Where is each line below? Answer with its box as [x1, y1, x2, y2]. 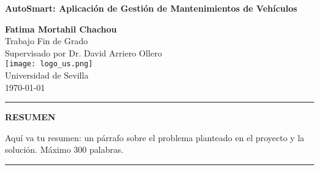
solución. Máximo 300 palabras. [5, 143, 124, 156]
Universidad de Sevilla [5, 69, 89, 82]
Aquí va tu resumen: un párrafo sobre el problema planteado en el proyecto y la [5, 131, 305, 144]
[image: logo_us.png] [5, 60, 93, 69]
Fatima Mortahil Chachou [5, 22, 117, 35]
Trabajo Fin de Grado [5, 34, 88, 47]
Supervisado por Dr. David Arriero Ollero [5, 46, 162, 59]
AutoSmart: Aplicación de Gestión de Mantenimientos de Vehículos [5, 2, 298, 14]
